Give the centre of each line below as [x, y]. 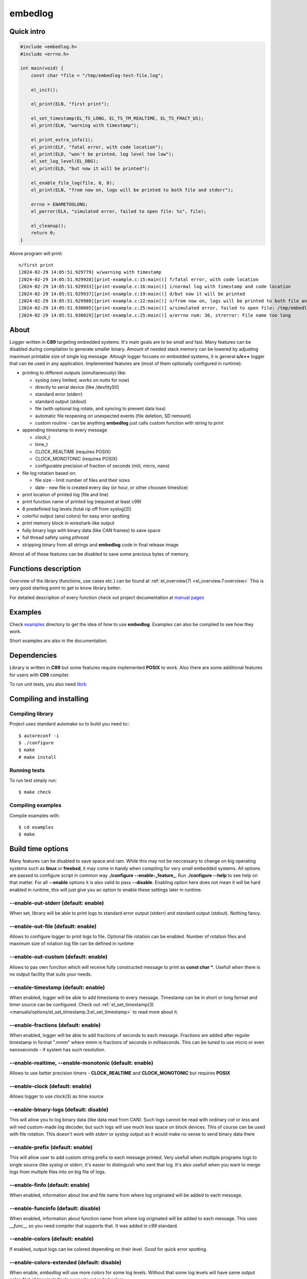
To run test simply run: [33, 780]
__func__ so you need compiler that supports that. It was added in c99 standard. [94, 1226]
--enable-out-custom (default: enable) [58, 957]
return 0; [43, 233]
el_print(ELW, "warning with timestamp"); [85, 126]
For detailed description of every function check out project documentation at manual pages [107, 597]
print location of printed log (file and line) [65, 494]
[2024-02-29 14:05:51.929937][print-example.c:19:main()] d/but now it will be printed [132, 294]
